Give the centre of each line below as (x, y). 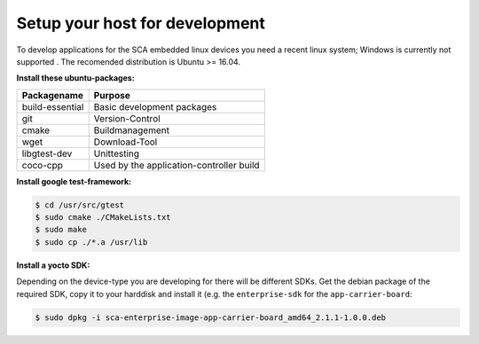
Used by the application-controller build (177, 165)
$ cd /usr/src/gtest (79, 205)
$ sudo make (61, 230)
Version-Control (127, 118)
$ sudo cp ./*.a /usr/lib (91, 242)
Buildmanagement (132, 130)
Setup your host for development (141, 23)
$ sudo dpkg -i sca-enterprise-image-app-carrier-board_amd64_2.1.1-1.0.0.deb (210, 317)
